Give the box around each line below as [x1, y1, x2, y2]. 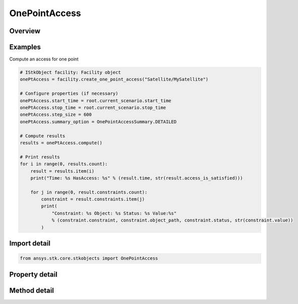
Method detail [9, 286, 54, 294]
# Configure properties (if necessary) [20, 91, 118, 97]
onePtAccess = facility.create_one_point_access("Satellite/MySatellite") [20, 77, 209, 83]
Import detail [9, 239, 50, 248]
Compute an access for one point [9, 56, 79, 62]
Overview [9, 27, 41, 35]
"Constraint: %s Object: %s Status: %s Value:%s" [51, 210, 177, 216]
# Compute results [20, 133, 65, 138]
